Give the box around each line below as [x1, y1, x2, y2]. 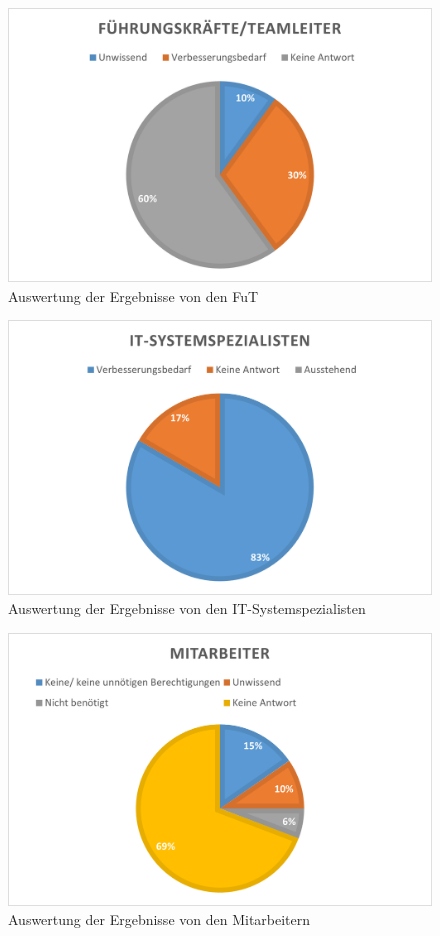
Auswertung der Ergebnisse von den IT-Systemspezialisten [8, 598, 366, 619]
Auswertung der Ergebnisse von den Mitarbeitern [8, 909, 311, 930]
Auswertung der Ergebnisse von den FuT [8, 285, 259, 306]
